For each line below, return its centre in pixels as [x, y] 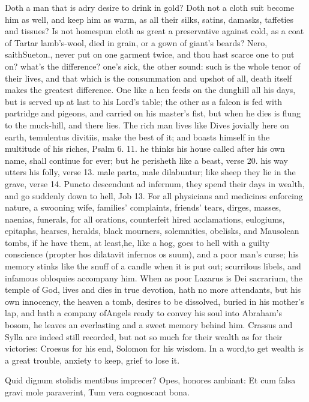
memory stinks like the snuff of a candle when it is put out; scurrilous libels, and [153, 266]
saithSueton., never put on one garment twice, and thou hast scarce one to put [150, 54]
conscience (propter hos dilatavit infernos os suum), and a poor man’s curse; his [152, 254]
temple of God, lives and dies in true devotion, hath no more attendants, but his [153, 289]
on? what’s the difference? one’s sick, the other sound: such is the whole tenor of [153, 66]
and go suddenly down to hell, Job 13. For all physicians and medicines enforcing [154, 195]
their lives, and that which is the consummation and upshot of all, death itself [148, 78]
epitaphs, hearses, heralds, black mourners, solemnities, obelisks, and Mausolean [152, 231]
